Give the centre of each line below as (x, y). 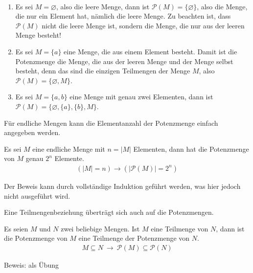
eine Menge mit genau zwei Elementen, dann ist (141, 97)
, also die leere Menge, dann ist (103, 6)
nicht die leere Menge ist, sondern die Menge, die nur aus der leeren (143, 25)
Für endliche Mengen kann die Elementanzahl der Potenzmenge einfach (111, 123)
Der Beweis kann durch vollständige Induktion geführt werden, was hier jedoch (122, 186)
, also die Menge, (222, 6)
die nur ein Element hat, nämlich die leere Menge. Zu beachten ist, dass (123, 16)
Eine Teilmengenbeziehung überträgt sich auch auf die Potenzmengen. (109, 212)
